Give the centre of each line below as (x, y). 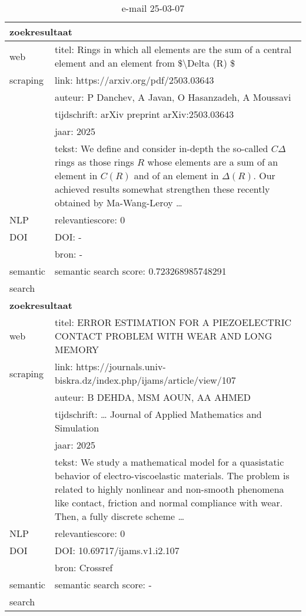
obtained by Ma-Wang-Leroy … (118, 202)
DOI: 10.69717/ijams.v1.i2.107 (117, 550)
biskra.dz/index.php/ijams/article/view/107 (145, 380)
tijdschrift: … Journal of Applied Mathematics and (158, 414)
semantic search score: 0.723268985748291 (140, 271)
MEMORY (77, 349)
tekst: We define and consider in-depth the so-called (161, 148)
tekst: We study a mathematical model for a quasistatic (169, 462)
